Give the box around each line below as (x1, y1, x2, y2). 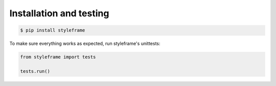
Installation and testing (9, 8, 109, 19)
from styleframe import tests (20, 54, 96, 60)
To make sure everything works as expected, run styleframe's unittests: (9, 41, 160, 47)
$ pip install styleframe (20, 27, 85, 33)
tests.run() (20, 68, 51, 74)
